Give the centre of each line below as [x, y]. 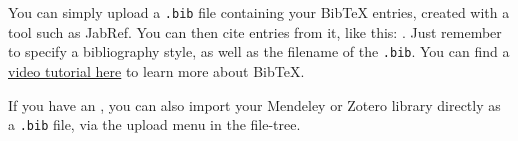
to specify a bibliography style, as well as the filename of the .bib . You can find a [259, 51]
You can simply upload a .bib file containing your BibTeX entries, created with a [259, 12]
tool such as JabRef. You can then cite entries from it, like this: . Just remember [255, 31]
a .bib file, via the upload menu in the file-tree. [154, 124]
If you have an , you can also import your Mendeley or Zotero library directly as [254, 104]
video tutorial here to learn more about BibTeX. [156, 70]
